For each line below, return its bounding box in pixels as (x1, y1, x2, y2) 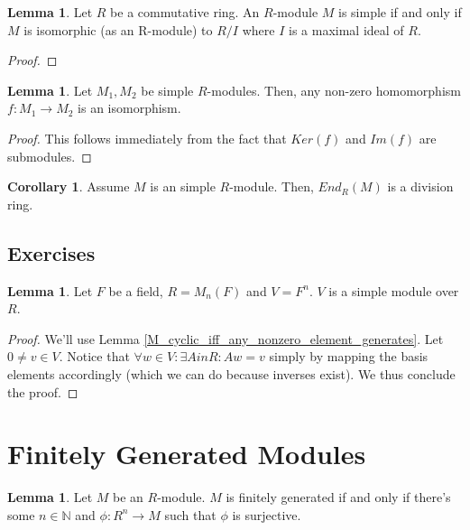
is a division (387, 177, 454, 196)
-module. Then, (229, 177, 314, 196)
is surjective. (232, 505, 301, 524)
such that (164, 505, 217, 524)
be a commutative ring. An (110, 3, 260, 21)
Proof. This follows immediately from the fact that (7, 128, 287, 147)
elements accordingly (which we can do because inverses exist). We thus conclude (7, 364, 456, 383)
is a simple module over (328, 281, 459, 300)
